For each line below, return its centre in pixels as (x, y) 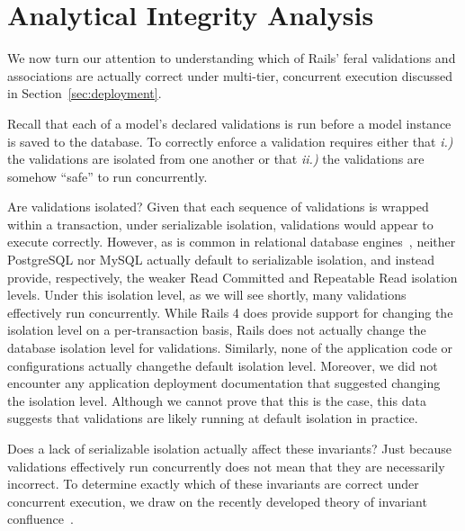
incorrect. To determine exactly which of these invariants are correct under (213, 484)
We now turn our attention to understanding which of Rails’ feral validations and (232, 58)
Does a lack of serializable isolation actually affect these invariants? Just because (230, 448)
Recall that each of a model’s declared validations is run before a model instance (229, 123)
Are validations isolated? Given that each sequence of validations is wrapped (218, 207)
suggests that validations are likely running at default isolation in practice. (213, 418)
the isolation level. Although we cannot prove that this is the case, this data (217, 400)
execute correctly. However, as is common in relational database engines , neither (232, 242)
